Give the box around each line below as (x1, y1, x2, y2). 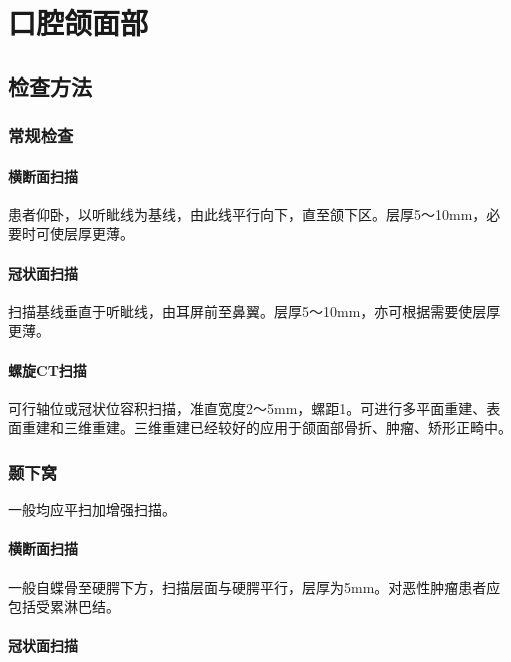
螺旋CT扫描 (8, 359, 87, 380)
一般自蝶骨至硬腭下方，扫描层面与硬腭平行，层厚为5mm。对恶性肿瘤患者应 (8, 576, 501, 597)
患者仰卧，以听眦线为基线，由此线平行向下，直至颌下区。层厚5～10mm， (8, 203, 487, 224)
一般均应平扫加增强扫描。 (8, 499, 176, 520)
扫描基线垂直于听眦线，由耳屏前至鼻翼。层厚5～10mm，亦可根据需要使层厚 (8, 300, 501, 321)
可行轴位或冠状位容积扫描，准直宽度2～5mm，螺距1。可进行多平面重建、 (8, 397, 487, 418)
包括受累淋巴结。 (8, 596, 120, 617)
